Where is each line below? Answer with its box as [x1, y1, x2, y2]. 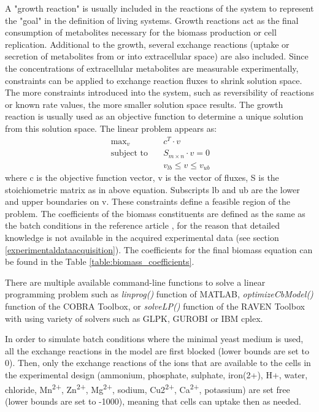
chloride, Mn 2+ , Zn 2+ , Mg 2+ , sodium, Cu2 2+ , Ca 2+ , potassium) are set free [5, 381, 290, 395]
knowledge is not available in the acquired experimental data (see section [5, 231, 279, 244]
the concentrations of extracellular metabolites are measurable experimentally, [5, 61, 299, 74]
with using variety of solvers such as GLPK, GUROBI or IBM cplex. [5, 311, 263, 324]
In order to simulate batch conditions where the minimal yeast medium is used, [5, 332, 304, 345]
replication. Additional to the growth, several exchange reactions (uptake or [5, 37, 290, 50]
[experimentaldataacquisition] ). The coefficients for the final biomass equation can [5, 243, 313, 256]
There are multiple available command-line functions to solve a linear [5, 275, 266, 288]
